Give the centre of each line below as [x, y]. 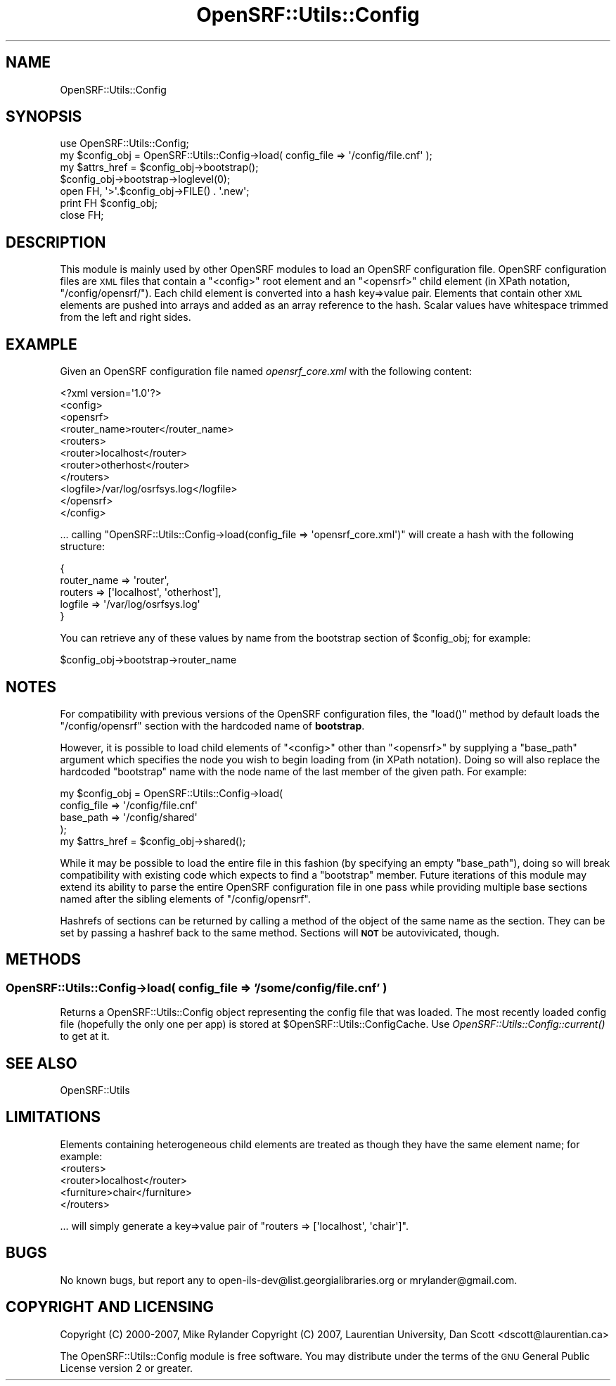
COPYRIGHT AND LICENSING [110, 1307]
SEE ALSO [41, 1063]
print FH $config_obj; [109, 203]
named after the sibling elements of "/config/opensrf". [185, 898]
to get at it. [85, 1036]
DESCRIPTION [56, 242]
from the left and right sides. [126, 317]
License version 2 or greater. [126, 1368]
